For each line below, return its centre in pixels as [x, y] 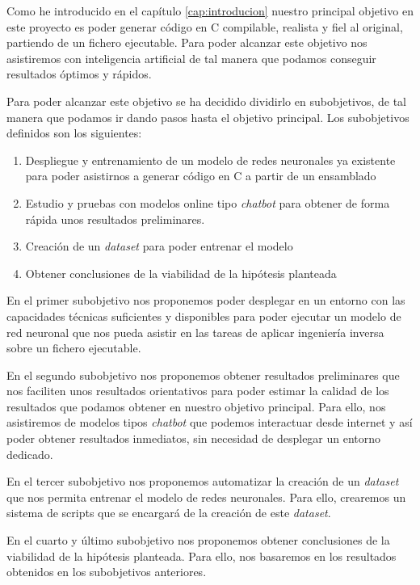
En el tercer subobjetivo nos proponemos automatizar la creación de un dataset [203, 481]
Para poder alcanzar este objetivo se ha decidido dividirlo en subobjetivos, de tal [206, 101]
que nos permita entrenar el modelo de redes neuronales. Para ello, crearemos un [206, 497]
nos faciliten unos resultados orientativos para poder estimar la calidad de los [198, 391]
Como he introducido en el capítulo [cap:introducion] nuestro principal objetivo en [210, 11]
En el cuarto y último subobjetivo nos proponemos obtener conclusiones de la [198, 540]
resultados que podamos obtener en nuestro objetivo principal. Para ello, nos [196, 406]
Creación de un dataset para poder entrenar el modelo [159, 246]
